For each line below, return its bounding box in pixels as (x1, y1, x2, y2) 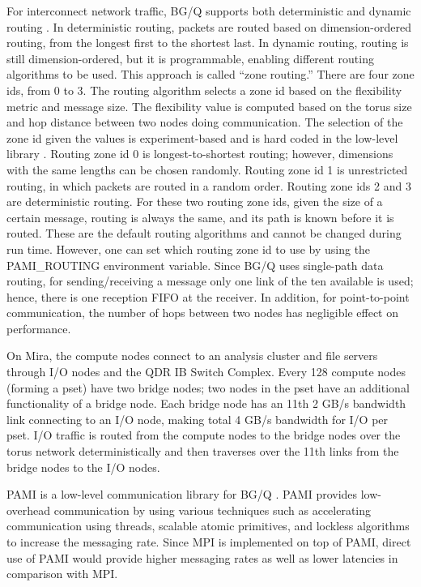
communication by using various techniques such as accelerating (53, 501, 372, 518)
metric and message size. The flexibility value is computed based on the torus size (6, 97, 412, 114)
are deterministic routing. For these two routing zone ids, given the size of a (6, 193, 383, 210)
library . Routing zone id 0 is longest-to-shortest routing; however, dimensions (6, 145, 393, 162)
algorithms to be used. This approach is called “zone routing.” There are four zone (6, 66, 415, 83)
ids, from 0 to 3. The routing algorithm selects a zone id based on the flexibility (6, 81, 402, 98)
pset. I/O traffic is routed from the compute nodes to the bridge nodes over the (6, 426, 401, 443)
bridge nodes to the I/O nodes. (6, 458, 160, 475)
